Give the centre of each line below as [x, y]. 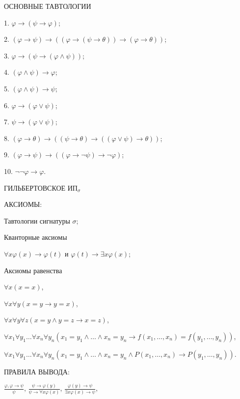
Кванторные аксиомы [36, 237]
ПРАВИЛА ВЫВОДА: [37, 371]
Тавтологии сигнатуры [37, 220]
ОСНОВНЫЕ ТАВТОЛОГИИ [48, 6]
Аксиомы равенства [33, 270]
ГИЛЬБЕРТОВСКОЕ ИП [41, 187]
